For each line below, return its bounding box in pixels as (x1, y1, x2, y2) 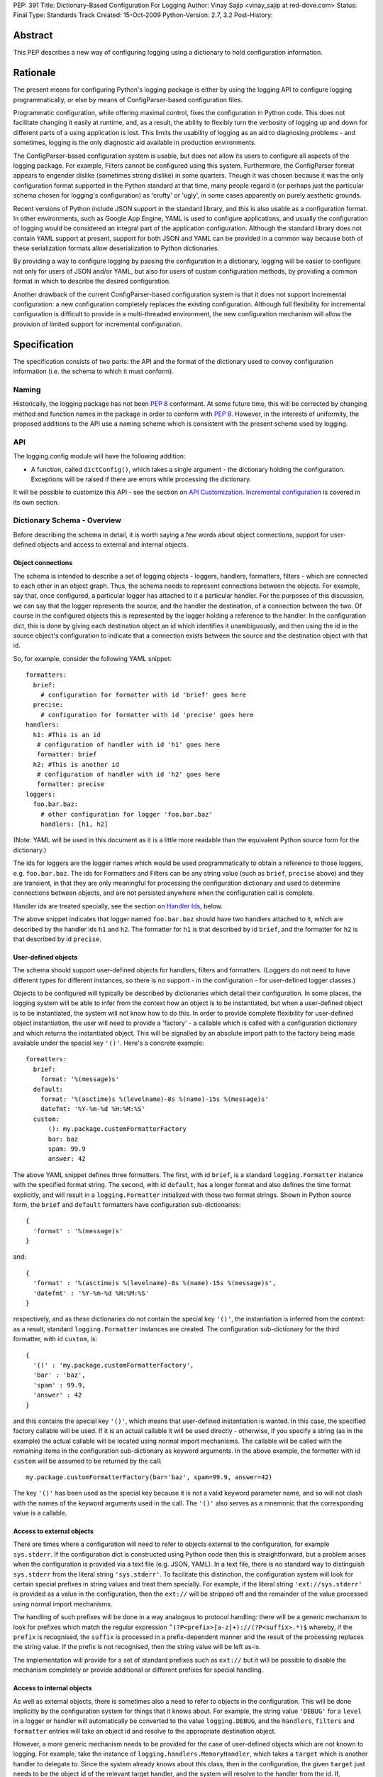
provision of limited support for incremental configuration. (13, 320, 182, 328)
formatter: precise (36, 780, 105, 788)
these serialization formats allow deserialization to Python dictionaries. (13, 244, 220, 252)
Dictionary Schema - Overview (13, 515, 122, 525)
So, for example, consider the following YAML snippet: (13, 654, 172, 662)
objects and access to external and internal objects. (37, 540, 189, 549)
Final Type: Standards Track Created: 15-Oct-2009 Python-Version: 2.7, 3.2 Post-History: (13, 11, 273, 19)
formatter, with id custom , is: (13, 1335, 98, 1343)
